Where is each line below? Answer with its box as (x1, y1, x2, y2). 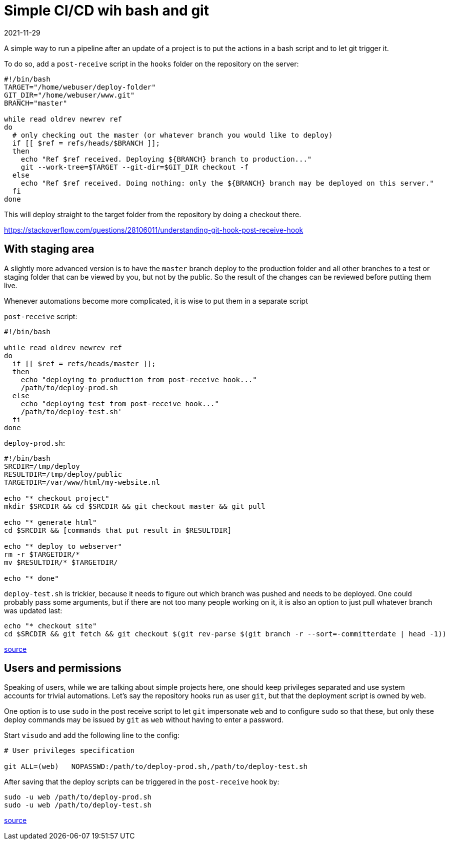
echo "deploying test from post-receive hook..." (20, 399, 219, 408)
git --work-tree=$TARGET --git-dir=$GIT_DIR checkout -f (20, 163, 248, 171)
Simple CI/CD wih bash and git (4, 2, 209, 19)
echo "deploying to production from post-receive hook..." (20, 375, 257, 384)
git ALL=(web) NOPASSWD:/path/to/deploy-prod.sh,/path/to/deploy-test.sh (4, 762, 307, 771)
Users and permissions (4, 662, 121, 675)
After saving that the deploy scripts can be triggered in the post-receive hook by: (4, 777, 279, 786)
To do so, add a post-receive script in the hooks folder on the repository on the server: (4, 59, 299, 68)
